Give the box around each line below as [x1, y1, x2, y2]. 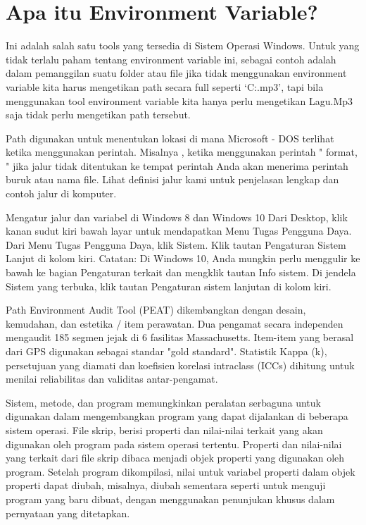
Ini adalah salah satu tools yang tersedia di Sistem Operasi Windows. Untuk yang [6, 38, 360, 53]
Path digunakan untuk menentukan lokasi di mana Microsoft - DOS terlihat [6, 130, 334, 145]
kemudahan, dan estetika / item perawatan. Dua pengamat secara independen [6, 316, 343, 331]
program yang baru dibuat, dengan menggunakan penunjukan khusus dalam [6, 491, 335, 506]
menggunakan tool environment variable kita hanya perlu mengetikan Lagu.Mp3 [6, 93, 353, 108]
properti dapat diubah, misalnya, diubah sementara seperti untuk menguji [6, 478, 326, 493]
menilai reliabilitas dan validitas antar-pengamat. [6, 371, 218, 386]
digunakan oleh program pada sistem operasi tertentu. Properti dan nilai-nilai [6, 436, 342, 451]
